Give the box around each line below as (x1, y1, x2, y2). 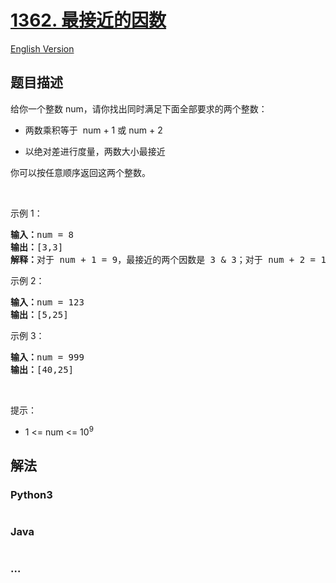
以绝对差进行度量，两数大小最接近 (24, 145, 166, 157)
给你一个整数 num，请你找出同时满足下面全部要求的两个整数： (10, 102, 268, 115)
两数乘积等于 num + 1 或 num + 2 (24, 124, 163, 136)
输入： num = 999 (10, 351, 85, 363)
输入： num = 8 (10, 229, 75, 240)
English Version (10, 42, 75, 55)
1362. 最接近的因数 (10, 9, 167, 32)
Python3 (10, 487, 53, 501)
